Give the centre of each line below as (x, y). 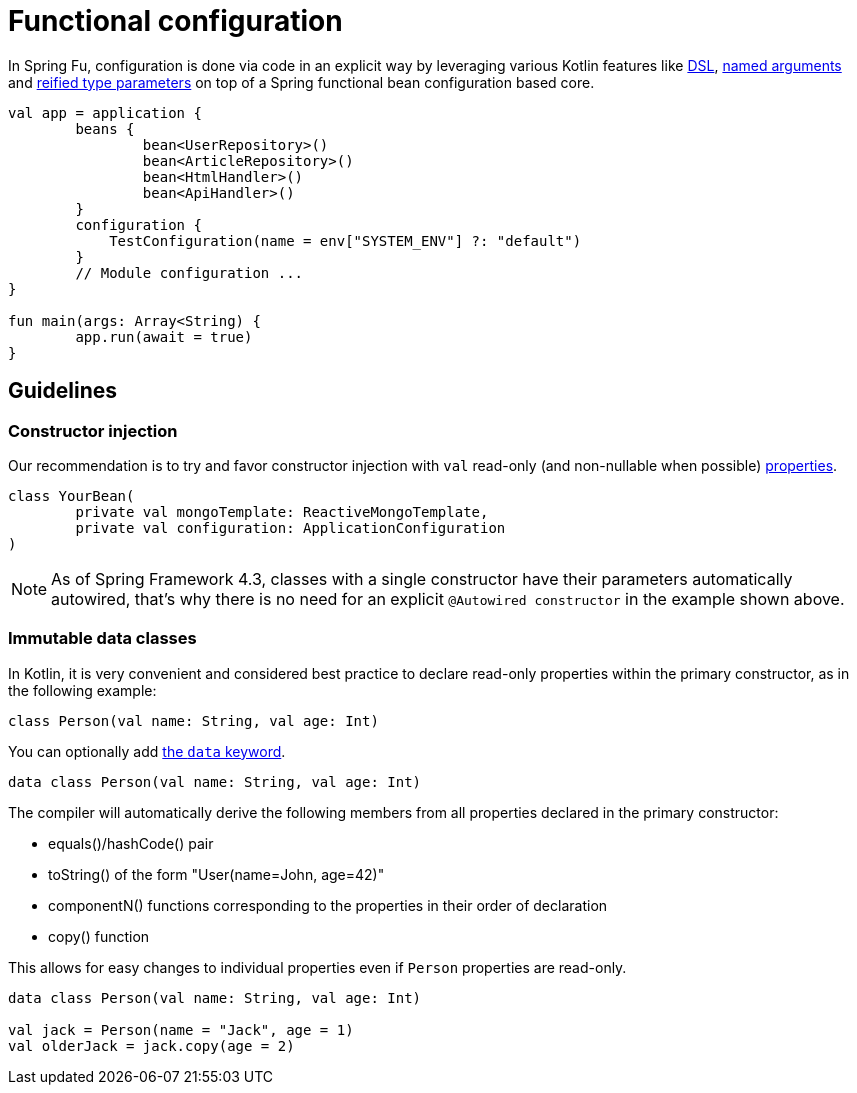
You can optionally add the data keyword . (147, 751)
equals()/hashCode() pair (131, 843)
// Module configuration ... (189, 272)
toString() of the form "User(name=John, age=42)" (216, 874)
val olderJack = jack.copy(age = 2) (151, 1045)
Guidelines (62, 391)
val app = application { (105, 112)
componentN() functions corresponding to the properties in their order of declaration (328, 905)
